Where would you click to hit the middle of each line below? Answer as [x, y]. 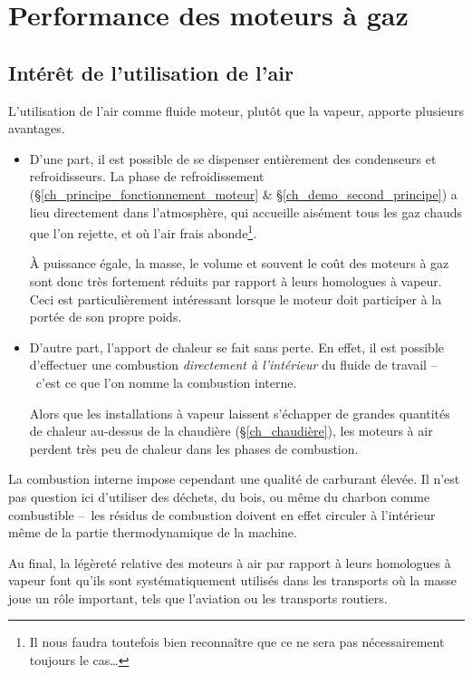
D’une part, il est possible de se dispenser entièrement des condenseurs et [233, 158]
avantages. [37, 128]
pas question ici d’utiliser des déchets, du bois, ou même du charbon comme [219, 496]
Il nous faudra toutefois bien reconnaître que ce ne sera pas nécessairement [237, 642]
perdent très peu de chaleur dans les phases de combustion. [194, 448]
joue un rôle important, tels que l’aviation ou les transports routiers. [198, 598]
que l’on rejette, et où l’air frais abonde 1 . [143, 231]
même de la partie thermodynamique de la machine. [153, 532]
